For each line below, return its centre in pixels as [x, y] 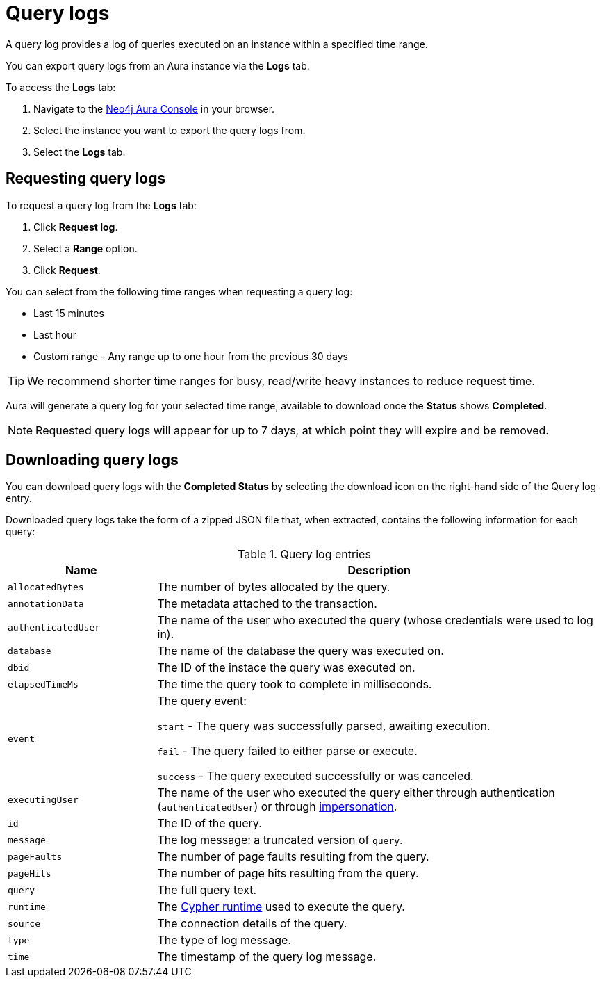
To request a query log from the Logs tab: [101, 205]
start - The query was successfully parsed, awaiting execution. [324, 726]
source [24, 923]
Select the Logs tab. [80, 152]
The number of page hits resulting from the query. [288, 874]
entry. [19, 498]
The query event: [202, 701]
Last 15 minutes [69, 313]
